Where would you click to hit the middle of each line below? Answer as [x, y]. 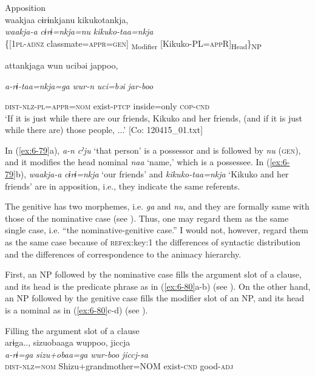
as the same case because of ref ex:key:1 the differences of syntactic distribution [153, 242]
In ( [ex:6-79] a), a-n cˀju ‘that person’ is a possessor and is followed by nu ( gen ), [153, 150]
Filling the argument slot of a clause [72, 330]
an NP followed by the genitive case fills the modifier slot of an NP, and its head [155, 298]
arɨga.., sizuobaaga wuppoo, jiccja [68, 342]
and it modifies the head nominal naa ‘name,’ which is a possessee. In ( [137, 162]
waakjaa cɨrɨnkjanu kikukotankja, [67, 19]
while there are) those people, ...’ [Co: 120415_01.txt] [104, 130]
